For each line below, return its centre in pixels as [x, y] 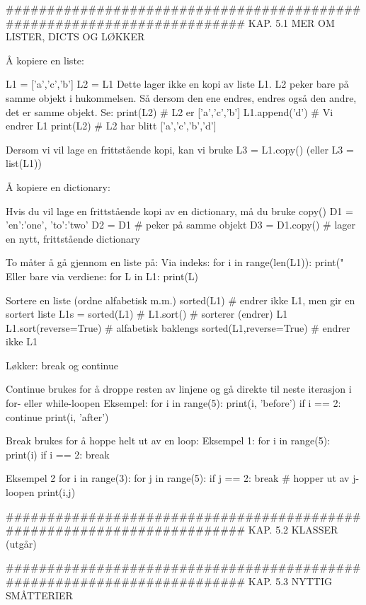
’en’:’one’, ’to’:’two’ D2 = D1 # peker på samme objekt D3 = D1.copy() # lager [181, 225]
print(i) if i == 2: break [58, 454]
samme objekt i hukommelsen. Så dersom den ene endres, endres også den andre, [181, 97]
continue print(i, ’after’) [57, 416]
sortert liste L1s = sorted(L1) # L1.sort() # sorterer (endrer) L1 [147, 314]
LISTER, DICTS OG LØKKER [75, 36]
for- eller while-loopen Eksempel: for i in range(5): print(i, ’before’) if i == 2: [173, 403]
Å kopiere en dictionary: [58, 186]
